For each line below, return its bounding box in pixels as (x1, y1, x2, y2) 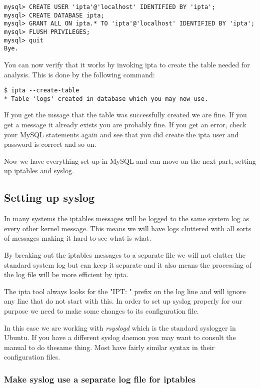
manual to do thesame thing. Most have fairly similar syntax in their (4, 342, 215, 352)
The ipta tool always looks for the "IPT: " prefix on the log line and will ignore (4, 286, 246, 296)
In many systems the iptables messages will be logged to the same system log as (4, 213, 249, 224)
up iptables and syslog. (4, 165, 74, 176)
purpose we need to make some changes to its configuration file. (4, 305, 199, 316)
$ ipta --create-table (4, 87, 79, 94)
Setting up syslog (4, 190, 95, 205)
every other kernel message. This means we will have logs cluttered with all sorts (4, 223, 251, 233)
